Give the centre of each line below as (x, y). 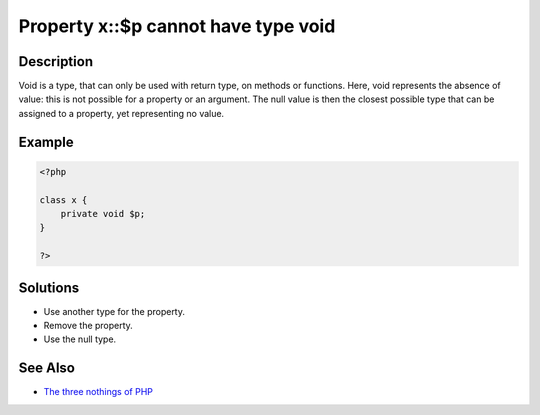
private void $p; (103, 214)
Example (46, 141)
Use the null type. (80, 339)
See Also (46, 368)
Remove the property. (88, 326)
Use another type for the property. (114, 311)
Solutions (49, 287)
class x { (63, 199)
